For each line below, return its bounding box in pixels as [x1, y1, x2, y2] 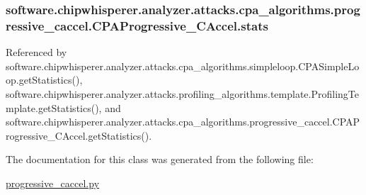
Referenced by [6, 45, 67, 60]
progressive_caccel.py [6, 175, 100, 190]
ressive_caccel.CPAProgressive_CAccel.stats [6, 16, 268, 34]
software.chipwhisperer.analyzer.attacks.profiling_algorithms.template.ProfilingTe [6, 86, 360, 101]
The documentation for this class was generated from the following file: [6, 152, 314, 167]
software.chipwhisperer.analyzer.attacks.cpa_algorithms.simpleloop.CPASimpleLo [6, 58, 360, 73]
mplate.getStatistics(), [6, 100, 102, 115]
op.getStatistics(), [6, 72, 83, 87]
